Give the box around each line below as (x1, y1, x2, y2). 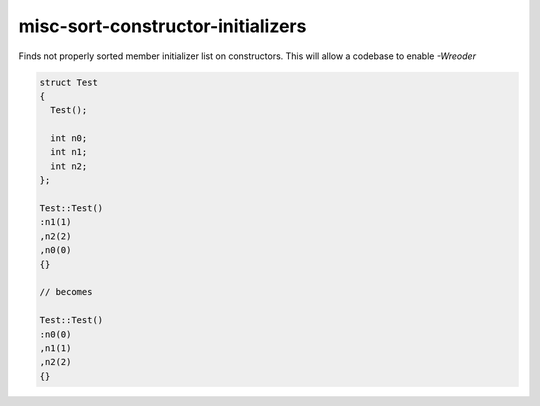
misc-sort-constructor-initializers (18, 15, 307, 37)
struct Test (39, 76, 99, 88)
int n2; (50, 160, 88, 172)
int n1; (50, 146, 88, 158)
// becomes (39, 286, 93, 298)
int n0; (50, 133, 88, 144)
